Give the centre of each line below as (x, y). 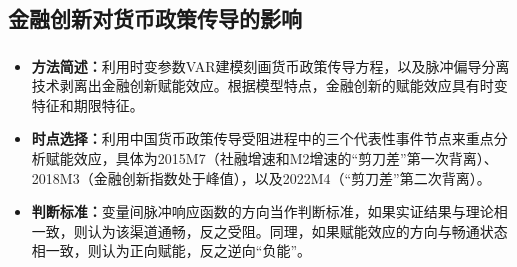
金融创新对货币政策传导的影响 (155, 18)
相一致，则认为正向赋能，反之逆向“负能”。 (171, 250)
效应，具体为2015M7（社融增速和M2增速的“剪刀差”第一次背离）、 (285, 158)
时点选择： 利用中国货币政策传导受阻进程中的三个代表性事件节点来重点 (262, 138)
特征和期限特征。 (87, 104)
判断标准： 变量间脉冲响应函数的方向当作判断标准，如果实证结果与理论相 (269, 211)
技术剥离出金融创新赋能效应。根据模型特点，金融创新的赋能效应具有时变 (269, 85)
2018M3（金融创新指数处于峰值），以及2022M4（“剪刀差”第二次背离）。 (261, 177)
